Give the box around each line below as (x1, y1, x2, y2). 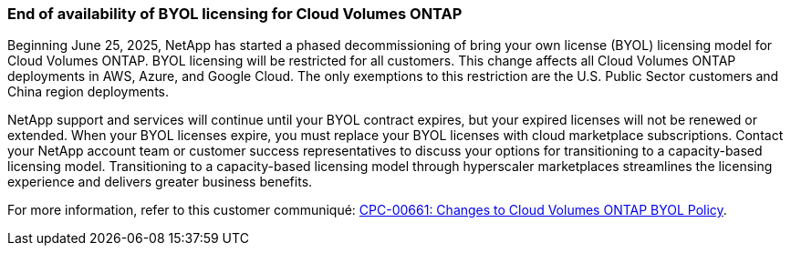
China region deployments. (7, 84, 169, 100)
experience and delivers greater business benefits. (7, 174, 313, 190)
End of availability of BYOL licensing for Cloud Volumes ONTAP (7, 5, 463, 23)
